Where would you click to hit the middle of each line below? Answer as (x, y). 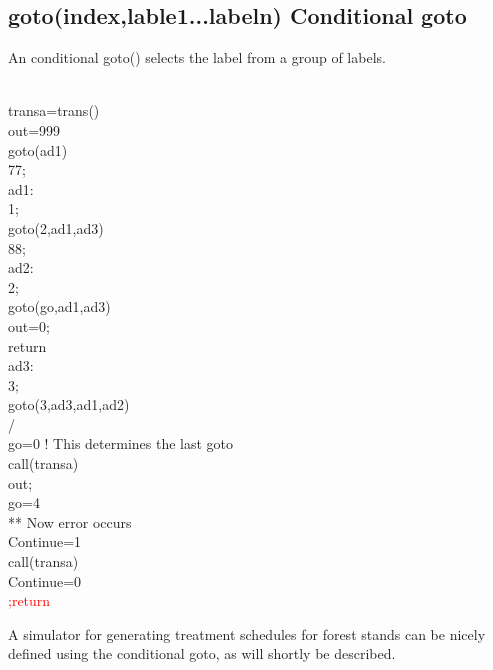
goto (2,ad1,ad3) (56, 227)
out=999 (34, 129)
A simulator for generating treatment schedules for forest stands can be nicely (247, 633)
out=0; (29, 325)
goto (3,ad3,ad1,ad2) (69, 404)
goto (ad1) (38, 149)
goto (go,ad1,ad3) (59, 306)
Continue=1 (45, 541)
